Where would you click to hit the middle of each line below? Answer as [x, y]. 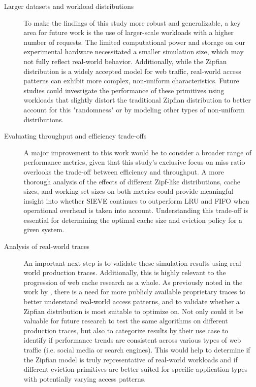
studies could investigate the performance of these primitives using [124, 90]
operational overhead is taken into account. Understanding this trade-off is [136, 210]
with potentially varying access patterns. [85, 378]
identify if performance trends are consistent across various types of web [132, 340]
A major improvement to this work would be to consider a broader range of [138, 152]
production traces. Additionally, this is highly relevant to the [134, 272]
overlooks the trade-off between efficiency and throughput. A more [124, 171]
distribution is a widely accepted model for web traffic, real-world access [132, 71]
